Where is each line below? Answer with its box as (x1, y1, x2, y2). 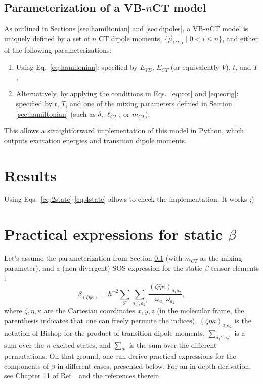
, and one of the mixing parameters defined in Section (65, 98, 232, 108)
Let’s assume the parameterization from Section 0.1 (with (4, 253, 183, 263)
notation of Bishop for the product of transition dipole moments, (4, 327, 205, 338)
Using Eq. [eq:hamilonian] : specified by (16, 62, 138, 72)
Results (4, 164, 57, 185)
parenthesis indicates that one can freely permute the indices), (4, 315, 197, 325)
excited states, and (53, 340, 111, 350)
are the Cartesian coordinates (43, 305, 136, 316)
